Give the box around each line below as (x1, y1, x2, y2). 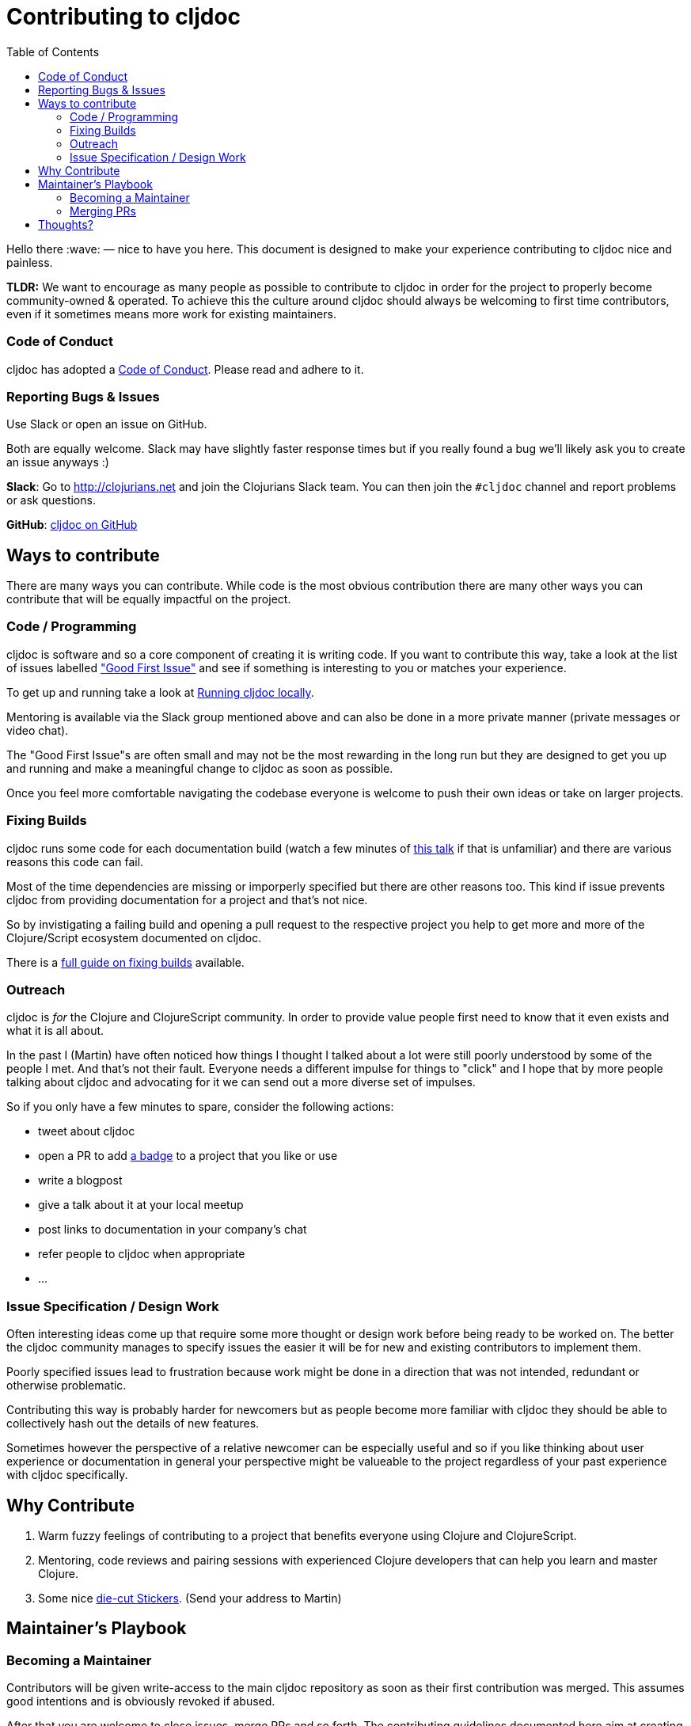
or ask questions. (6, 493, 96, 508)
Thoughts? (38, 217, 93, 231)
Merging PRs (70, 203, 136, 218)
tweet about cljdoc (38, 1124, 135, 1139)
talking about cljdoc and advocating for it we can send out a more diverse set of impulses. (6, 1075, 476, 1089)
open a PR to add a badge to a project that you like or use (38, 1149, 338, 1163)
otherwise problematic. (6, 1378, 127, 1393)
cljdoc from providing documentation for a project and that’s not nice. (6, 892, 368, 907)
